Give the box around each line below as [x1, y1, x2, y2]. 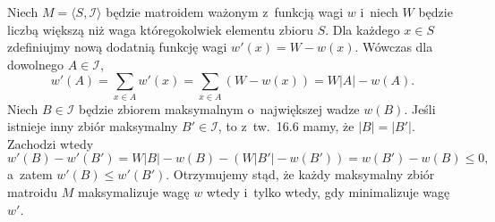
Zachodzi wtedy [7, 134, 94, 152]
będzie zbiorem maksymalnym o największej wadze [78, 99, 360, 118]
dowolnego [7, 54, 64, 73]
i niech [360, 3, 398, 21]
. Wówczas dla [354, 37, 433, 56]
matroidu [7, 183, 58, 201]
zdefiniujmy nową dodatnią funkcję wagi [7, 37, 227, 56]
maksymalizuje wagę [77, 183, 190, 201]
